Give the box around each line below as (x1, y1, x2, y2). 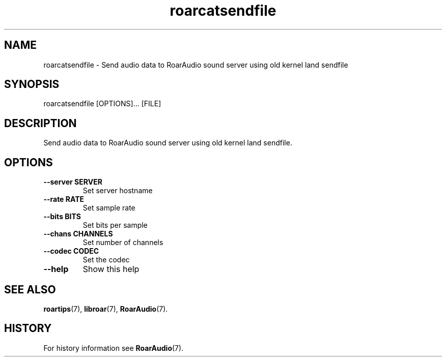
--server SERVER (43, 177, 102, 187)
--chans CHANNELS (43, 229, 113, 238)
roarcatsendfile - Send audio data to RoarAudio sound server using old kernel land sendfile (43, 60, 348, 69)
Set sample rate (82, 203, 135, 213)
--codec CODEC (43, 247, 99, 256)
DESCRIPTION (4, 116, 77, 130)
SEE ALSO (4, 283, 56, 296)
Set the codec (82, 255, 130, 264)
